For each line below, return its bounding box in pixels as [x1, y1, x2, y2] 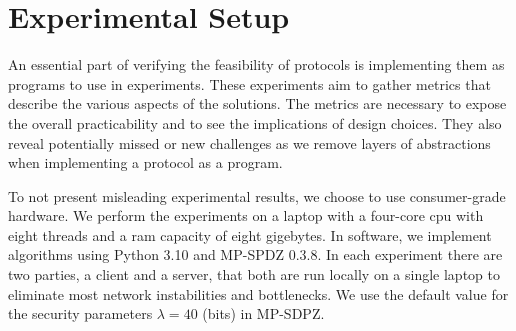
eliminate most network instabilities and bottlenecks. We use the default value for [8, 283, 509, 304]
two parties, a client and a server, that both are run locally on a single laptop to [8, 264, 500, 285]
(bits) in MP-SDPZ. [202, 303, 325, 324]
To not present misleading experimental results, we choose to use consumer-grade [8, 185, 506, 206]
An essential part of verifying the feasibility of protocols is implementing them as [8, 54, 505, 75]
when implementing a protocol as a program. [8, 152, 283, 173]
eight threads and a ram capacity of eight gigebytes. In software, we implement [8, 224, 492, 245]
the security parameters [8, 303, 153, 324]
